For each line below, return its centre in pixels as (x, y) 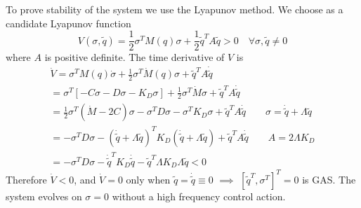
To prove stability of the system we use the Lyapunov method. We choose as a (175, 9)
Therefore (26, 179)
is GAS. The (329, 179)
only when (148, 179)
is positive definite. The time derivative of (134, 57)
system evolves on (44, 196)
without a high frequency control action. (199, 196)
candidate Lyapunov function (68, 23)
